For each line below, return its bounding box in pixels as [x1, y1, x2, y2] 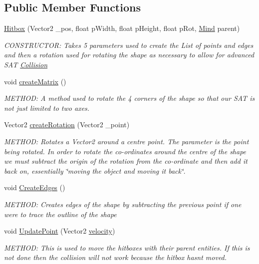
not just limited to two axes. [4, 102, 90, 113]
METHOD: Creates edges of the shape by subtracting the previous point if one [4, 199, 242, 209]
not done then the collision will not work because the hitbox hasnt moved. [4, 252, 227, 263]
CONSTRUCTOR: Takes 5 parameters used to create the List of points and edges [4, 39, 254, 50]
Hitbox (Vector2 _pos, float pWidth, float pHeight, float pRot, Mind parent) [4, 23, 240, 33]
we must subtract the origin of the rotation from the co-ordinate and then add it [4, 156, 248, 166]
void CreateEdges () [4, 182, 65, 193]
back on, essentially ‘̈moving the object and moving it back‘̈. [4, 165, 186, 176]
